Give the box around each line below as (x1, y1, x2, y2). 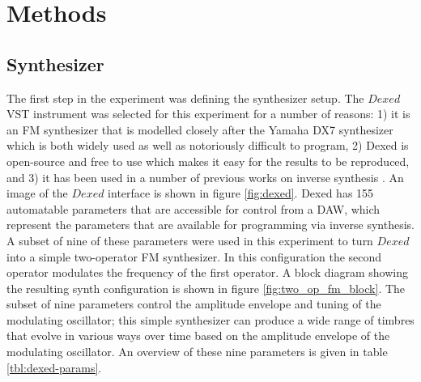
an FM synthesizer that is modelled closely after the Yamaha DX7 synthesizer (6, 121, 393, 138)
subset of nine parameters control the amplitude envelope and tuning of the (6, 295, 381, 312)
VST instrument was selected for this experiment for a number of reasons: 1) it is (6, 105, 410, 122)
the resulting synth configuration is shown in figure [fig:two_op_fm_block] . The (6, 279, 406, 296)
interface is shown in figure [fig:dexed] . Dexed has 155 (108, 185, 374, 202)
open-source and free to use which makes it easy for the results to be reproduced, (6, 152, 410, 169)
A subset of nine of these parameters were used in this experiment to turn (6, 231, 373, 248)
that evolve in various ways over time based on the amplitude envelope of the (6, 327, 390, 344)
